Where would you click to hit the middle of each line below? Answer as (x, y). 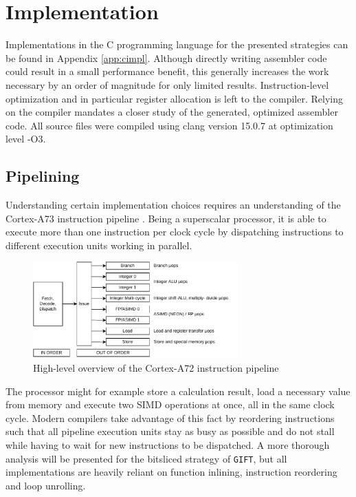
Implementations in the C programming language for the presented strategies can (177, 44)
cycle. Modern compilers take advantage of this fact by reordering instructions (170, 417)
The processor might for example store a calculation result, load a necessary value (178, 391)
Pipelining (43, 176)
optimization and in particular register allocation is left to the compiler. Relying (174, 98)
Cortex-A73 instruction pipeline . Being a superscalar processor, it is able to (166, 218)
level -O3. (26, 139)
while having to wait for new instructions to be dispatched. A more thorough (168, 444)
